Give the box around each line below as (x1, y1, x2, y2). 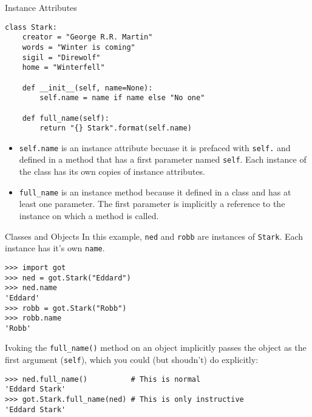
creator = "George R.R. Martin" (22, 33, 153, 42)
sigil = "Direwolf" (22, 53, 101, 62)
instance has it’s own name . (5, 242, 105, 254)
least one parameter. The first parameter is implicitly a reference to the (19, 197, 285, 210)
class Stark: (5, 22, 57, 32)
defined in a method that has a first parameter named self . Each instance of (19, 153, 307, 166)
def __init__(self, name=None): (22, 83, 153, 92)
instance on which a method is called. (19, 209, 159, 222)
